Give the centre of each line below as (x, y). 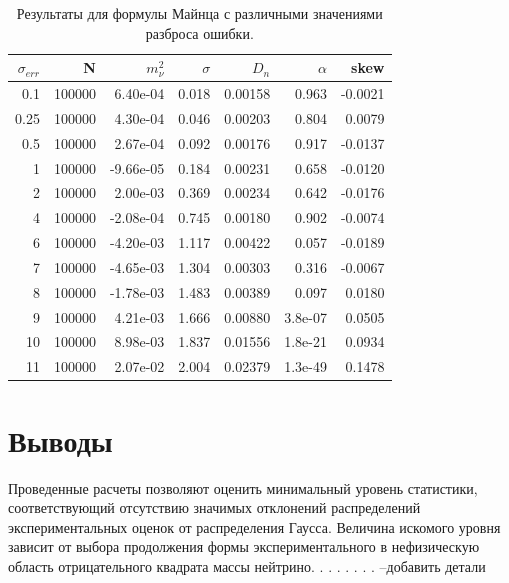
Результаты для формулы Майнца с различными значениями (199, 13)
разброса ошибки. (199, 32)
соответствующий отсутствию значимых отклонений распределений (214, 507)
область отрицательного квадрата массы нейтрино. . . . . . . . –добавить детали (247, 565)
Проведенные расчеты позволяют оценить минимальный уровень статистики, (243, 487)
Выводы (60, 439)
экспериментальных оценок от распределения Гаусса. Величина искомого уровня (254, 526)
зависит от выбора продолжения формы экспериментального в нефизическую (244, 546)
